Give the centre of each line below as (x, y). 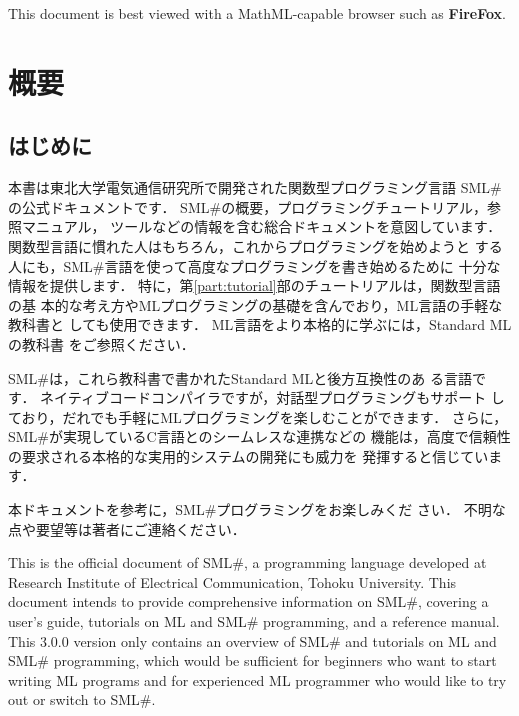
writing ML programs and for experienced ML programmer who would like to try (257, 679)
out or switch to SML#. (82, 699)
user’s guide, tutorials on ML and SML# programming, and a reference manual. (254, 621)
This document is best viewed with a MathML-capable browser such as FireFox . (257, 13)
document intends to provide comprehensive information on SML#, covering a (248, 601)
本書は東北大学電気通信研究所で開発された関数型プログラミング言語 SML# (255, 187)
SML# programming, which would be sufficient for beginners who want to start (252, 660)
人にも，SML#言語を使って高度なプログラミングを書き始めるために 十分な (254, 265)
